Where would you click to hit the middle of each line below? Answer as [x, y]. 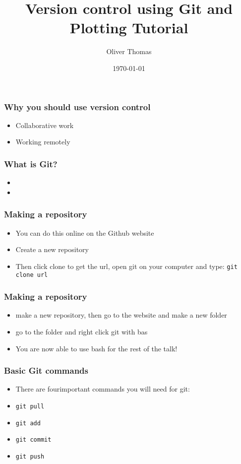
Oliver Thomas [129, 51]
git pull [30, 406]
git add [28, 423]
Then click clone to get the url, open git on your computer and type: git [126, 266]
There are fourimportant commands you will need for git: [103, 389]
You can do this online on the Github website [85, 232]
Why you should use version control [77, 106]
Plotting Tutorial [129, 28]
